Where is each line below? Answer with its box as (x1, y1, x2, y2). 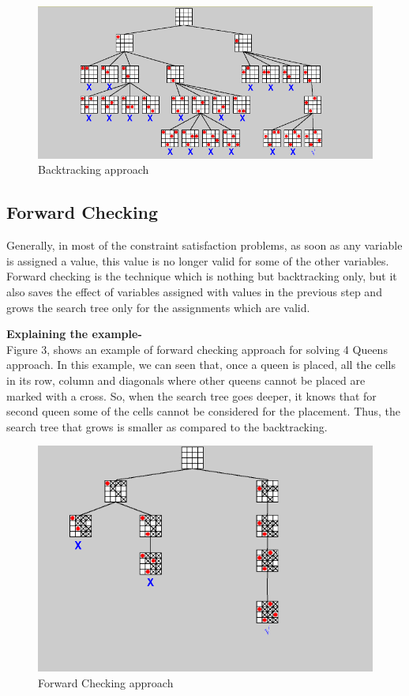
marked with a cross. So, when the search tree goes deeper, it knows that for (6, 387, 377, 404)
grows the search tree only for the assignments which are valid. (6, 299, 310, 315)
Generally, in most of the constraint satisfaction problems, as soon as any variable (6, 237, 403, 254)
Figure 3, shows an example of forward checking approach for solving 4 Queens (6, 340, 388, 357)
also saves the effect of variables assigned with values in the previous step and (6, 283, 382, 299)
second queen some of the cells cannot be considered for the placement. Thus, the (6, 403, 400, 419)
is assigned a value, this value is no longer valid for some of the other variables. (6, 252, 389, 269)
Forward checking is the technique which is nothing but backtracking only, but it (6, 268, 397, 284)
